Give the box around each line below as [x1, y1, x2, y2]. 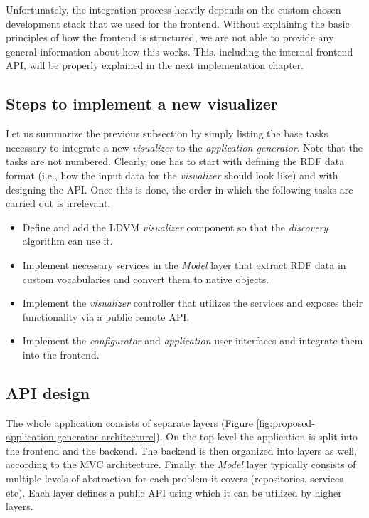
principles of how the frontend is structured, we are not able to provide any [6, 30, 334, 45]
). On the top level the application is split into [156, 429, 358, 444]
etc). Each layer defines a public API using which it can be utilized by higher [6, 485, 342, 499]
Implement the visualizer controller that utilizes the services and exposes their [22, 295, 363, 310]
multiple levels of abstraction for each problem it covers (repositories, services [6, 471, 343, 486]
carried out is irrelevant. [6, 196, 111, 211]
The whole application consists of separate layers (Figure [6, 415, 253, 430]
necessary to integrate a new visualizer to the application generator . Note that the [6, 139, 363, 154]
